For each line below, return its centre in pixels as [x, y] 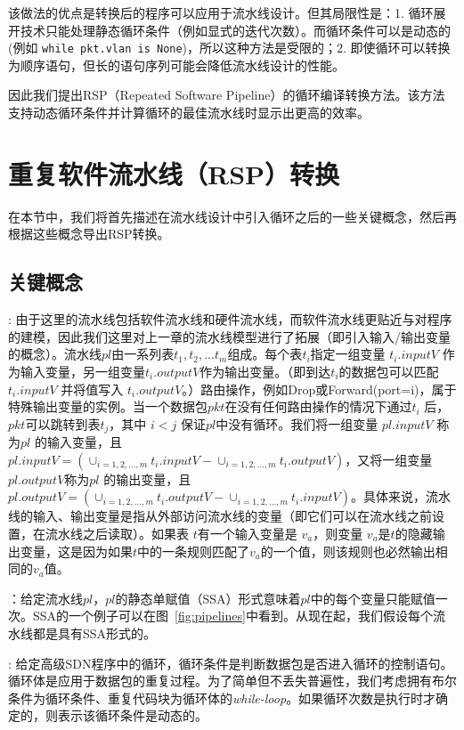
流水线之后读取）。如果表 [117, 533]
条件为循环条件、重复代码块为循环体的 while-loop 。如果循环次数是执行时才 [222, 698]
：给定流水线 [45, 598]
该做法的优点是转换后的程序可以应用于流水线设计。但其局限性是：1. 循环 [221, 12]
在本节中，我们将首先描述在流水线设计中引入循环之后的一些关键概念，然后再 [232, 216]
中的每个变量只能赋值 [373, 598]
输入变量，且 [84, 442]
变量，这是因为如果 [76, 551]
